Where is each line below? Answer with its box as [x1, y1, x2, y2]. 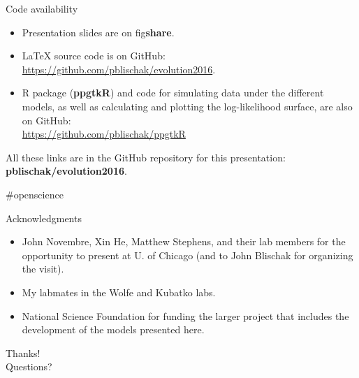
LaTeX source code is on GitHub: [22, 48, 166, 63]
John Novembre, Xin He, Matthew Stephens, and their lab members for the [22, 234, 346, 249]
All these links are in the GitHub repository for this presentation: [6, 150, 286, 164]
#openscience [6, 187, 64, 201]
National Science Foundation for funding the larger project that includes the [22, 308, 349, 323]
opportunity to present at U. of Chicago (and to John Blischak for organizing [22, 247, 353, 262]
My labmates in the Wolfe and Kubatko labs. [22, 284, 216, 299]
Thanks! [6, 345, 41, 360]
